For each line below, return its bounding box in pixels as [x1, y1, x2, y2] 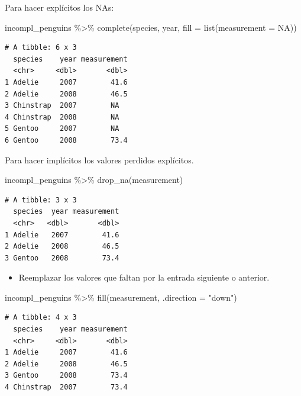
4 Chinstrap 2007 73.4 [5, 383, 128, 392]
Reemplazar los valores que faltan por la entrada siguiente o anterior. [18, 271, 270, 284]
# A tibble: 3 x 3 [5, 195, 77, 204]
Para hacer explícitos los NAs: [5, 1, 114, 13]
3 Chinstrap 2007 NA [5, 101, 119, 110]
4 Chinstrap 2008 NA [5, 112, 119, 121]
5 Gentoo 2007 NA [5, 124, 119, 133]
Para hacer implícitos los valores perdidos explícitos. [5, 153, 194, 166]
